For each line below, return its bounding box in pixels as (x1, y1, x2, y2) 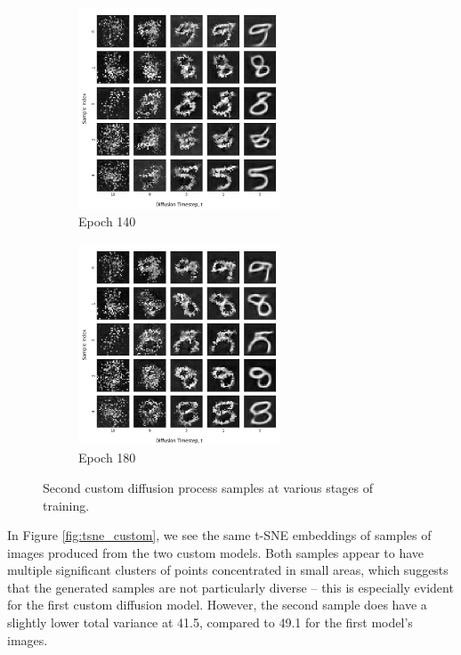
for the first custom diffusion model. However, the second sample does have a (7, 595, 427, 614)
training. (43, 495, 90, 514)
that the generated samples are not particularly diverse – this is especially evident (7, 577, 454, 596)
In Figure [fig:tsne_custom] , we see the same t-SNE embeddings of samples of (7, 526, 432, 544)
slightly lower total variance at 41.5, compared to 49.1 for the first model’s (7, 613, 413, 632)
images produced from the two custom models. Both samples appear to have (7, 543, 425, 561)
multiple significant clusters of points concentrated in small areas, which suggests (7, 561, 449, 579)
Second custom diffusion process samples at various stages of (43, 478, 373, 496)
